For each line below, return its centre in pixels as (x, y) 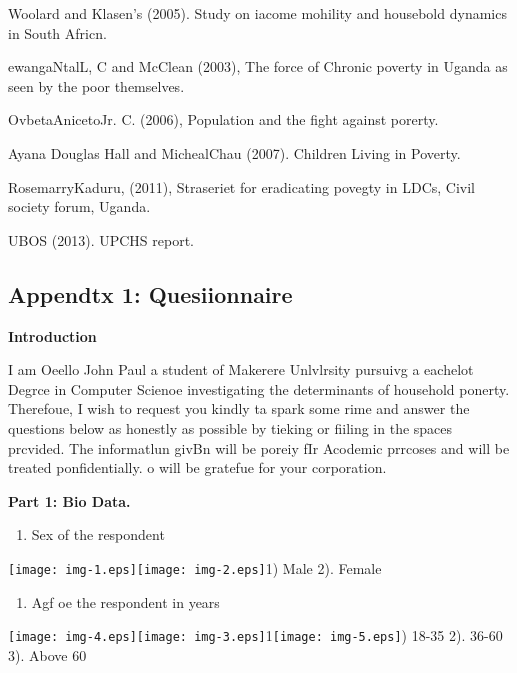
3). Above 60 (47, 654)
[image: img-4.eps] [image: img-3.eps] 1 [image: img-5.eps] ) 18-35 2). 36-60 (255, 635)
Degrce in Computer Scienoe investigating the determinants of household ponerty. (259, 388)
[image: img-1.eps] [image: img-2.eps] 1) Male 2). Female (195, 567)
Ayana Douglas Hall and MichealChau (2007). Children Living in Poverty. (234, 152)
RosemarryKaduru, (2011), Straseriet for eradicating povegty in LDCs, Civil (242, 186)
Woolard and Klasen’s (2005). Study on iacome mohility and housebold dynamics (257, 13)
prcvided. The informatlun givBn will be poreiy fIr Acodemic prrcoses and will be (259, 447)
